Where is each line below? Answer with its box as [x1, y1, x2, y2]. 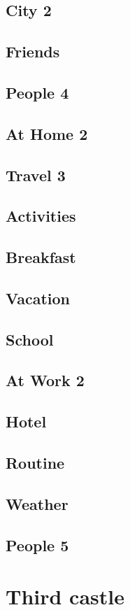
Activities [6, 205, 76, 227]
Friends [6, 41, 60, 62]
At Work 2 [6, 369, 85, 391]
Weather [6, 492, 68, 514]
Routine [6, 451, 65, 473]
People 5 [6, 534, 69, 555]
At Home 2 [6, 122, 88, 144]
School [6, 328, 54, 350]
